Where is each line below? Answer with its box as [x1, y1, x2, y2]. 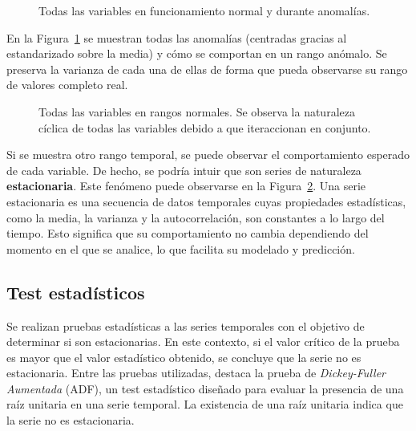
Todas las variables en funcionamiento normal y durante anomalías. [38, 2, 370, 18]
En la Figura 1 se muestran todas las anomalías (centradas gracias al [6, 29, 347, 46]
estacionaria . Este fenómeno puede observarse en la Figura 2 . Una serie [6, 177, 366, 194]
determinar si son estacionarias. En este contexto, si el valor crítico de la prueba [6, 333, 400, 350]
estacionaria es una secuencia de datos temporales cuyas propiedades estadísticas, [6, 193, 406, 209]
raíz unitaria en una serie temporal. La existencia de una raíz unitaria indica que [6, 396, 403, 413]
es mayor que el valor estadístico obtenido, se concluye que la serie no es [6, 348, 361, 365]
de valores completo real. [6, 76, 128, 93]
